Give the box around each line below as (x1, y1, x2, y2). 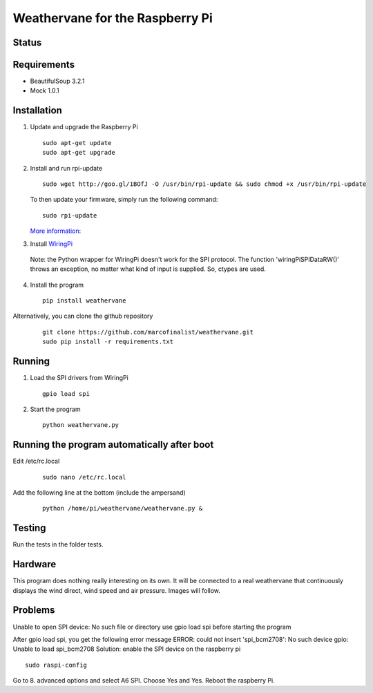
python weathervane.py (42, 421, 119, 429)
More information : (30, 227, 82, 235)
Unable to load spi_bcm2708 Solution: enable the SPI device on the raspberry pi (12, 645, 241, 653)
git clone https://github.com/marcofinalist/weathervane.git (42, 328, 254, 336)
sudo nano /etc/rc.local (42, 473, 126, 481)
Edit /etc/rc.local (12, 457, 60, 466)
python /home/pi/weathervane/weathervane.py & (42, 504, 203, 513)
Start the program (30, 405, 81, 413)
